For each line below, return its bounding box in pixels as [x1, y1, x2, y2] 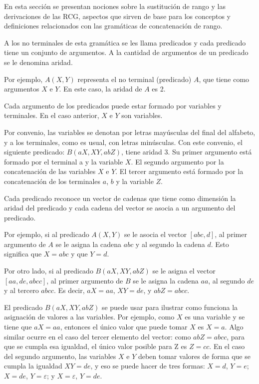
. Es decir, [53, 285, 85, 295]
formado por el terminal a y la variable [4, 156, 123, 166]
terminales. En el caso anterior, [4, 110, 99, 120]
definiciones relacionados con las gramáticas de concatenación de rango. [4, 20, 223, 31]
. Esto [211, 238, 229, 249]
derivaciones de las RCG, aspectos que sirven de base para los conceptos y [4, 10, 231, 21]
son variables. [121, 110, 163, 120]
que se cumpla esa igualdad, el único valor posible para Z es [4, 341, 187, 351]
